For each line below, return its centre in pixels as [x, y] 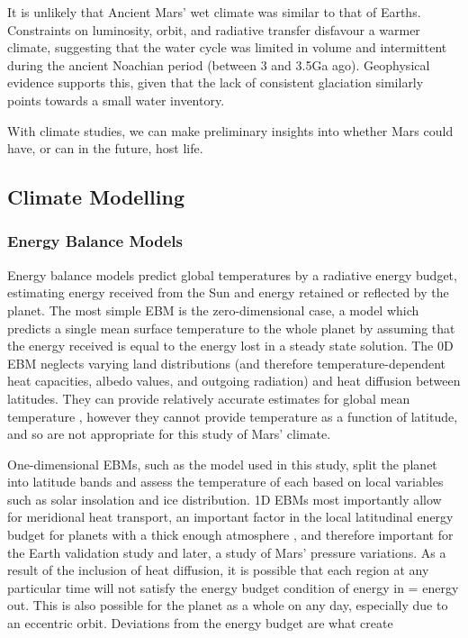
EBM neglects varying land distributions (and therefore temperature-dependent [227, 363]
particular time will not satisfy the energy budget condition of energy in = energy [233, 587]
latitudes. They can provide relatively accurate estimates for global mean [209, 398]
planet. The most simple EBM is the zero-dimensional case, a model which [213, 310]
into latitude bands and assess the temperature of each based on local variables [225, 482]
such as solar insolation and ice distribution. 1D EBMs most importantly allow [225, 499]
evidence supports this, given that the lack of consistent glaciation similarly [216, 82]
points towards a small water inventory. [116, 100]
